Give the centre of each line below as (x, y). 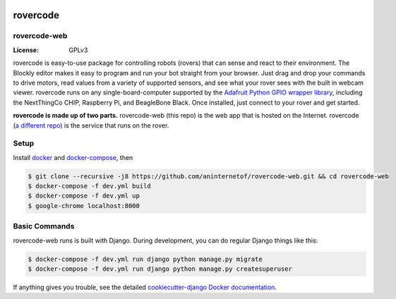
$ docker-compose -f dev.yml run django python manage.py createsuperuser (160, 269)
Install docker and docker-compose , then (73, 157)
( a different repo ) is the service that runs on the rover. (91, 125)
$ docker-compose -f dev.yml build (89, 186)
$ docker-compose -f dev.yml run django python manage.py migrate (145, 259)
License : (26, 50)
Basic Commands (44, 226)
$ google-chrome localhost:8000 (84, 206)
